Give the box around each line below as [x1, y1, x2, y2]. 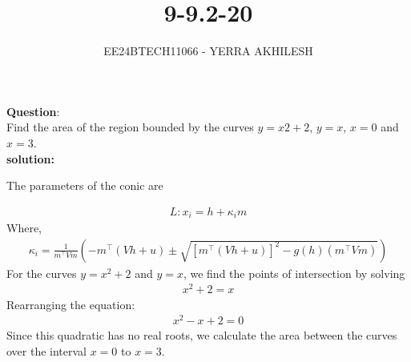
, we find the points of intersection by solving [183, 264, 405, 281]
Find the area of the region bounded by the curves [6, 119, 254, 135]
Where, [6, 219, 42, 236]
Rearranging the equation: [6, 296, 135, 312]
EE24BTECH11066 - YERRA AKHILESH [103, 42, 313, 59]
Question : [6, 103, 60, 119]
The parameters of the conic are [6, 177, 163, 194]
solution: [6, 150, 55, 167]
